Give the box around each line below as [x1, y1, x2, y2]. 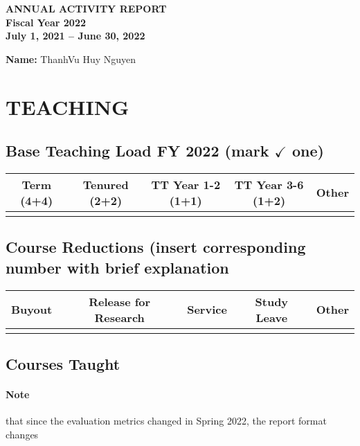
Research [94, 309, 145, 325]
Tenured [82, 176, 129, 193]
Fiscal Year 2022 [6, 15, 86, 29]
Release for [89, 293, 151, 310]
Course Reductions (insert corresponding [6, 236, 306, 258]
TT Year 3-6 [234, 176, 304, 193]
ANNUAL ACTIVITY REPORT [6, 1, 167, 15]
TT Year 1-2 [151, 176, 221, 193]
